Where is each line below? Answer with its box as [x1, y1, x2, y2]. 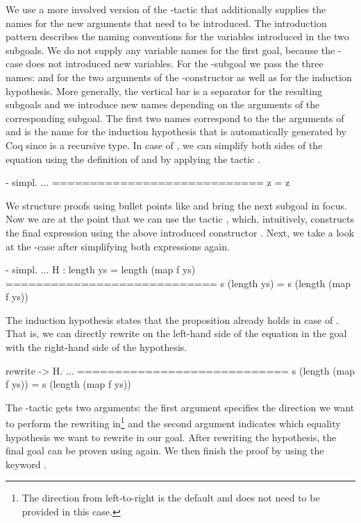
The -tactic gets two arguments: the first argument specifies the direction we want [6, 400, 355, 414]
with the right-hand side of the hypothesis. [6, 340, 187, 354]
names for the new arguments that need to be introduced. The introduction [6, 15, 327, 30]
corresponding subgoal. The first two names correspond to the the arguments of [6, 110, 344, 125]
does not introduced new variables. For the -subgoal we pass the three [26, 56, 324, 71]
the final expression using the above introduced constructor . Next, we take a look [6, 225, 355, 239]
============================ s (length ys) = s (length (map [6, 275, 351, 290]
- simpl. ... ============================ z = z [6, 175, 290, 189]
